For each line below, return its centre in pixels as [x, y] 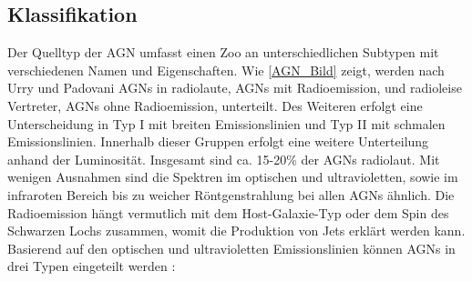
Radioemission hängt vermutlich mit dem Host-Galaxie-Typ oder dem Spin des [228, 212]
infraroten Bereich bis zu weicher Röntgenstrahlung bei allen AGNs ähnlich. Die [231, 194]
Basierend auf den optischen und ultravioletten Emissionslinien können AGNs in [231, 248]
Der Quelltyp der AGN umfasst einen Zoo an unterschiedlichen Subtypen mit [223, 52]
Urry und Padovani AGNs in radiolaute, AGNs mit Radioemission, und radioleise [235, 88]
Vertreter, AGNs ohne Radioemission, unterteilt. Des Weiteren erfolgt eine [215, 105]
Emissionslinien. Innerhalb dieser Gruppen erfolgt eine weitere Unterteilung [218, 141]
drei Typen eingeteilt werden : [92, 266]
